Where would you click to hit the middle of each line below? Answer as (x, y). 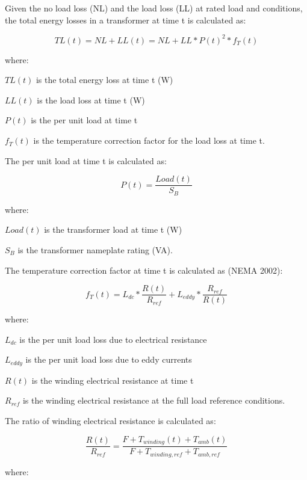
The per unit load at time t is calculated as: (86, 160)
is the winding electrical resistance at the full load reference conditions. (154, 400)
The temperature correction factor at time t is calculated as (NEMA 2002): (144, 270)
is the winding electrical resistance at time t (113, 380)
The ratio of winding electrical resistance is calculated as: (110, 421)
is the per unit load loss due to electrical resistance (113, 339)
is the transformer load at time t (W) (113, 229)
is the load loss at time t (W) (91, 100)
